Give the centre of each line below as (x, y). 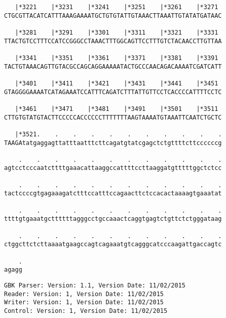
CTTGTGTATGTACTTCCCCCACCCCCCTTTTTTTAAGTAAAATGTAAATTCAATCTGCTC (113, 117)
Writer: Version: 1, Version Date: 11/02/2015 (84, 302)
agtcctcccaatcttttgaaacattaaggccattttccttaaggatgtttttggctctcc (113, 168)
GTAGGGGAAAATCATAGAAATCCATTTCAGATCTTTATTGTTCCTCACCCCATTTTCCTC (113, 92)
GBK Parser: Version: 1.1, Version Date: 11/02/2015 (95, 285)
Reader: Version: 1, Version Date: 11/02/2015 (84, 294)
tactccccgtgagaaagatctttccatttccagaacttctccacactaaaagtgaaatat (113, 194)
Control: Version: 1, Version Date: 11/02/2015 (86, 311)
